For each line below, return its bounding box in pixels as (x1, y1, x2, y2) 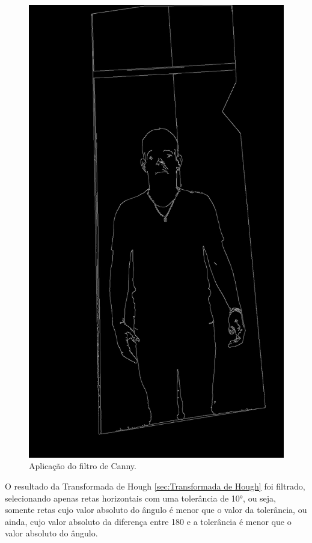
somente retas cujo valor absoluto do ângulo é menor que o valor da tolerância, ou (5, 503, 307, 516)
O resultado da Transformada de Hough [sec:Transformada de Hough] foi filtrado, (5, 479, 305, 492)
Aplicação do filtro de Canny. (29, 460, 136, 472)
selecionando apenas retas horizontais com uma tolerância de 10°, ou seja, (5, 491, 276, 504)
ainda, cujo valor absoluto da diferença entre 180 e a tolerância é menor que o (5, 515, 292, 527)
